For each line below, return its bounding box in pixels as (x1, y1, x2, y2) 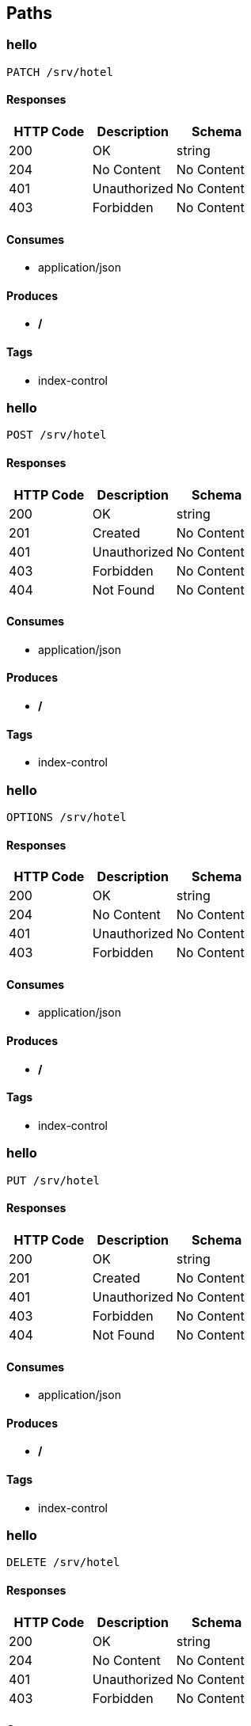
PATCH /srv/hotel (6, 65, 113, 78)
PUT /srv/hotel (6, 1173, 101, 1187)
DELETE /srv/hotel (6, 1556, 120, 1569)
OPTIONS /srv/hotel (6, 811, 127, 824)
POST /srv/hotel (6, 428, 107, 442)
